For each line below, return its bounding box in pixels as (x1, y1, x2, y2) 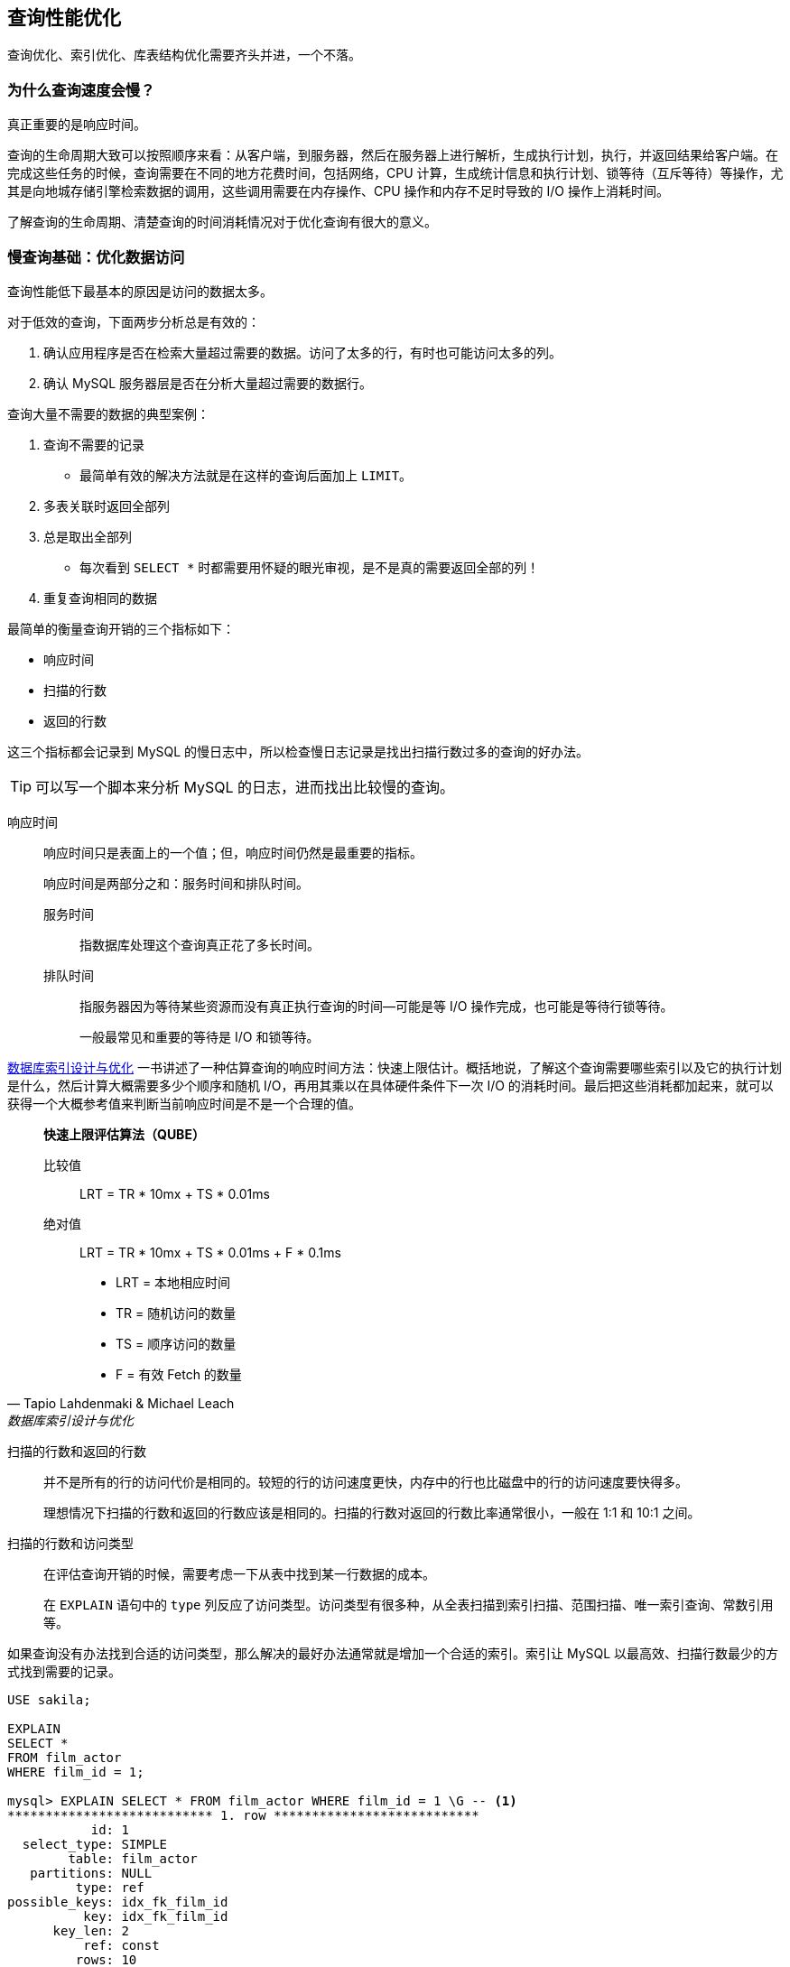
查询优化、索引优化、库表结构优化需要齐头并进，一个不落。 (7, 47, 361, 63)
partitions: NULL (30, 1865, 153, 1880)
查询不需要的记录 (43, 436, 144, 452)
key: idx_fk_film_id (83, 1908, 228, 1924)
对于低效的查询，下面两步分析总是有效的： (7, 313, 260, 329)
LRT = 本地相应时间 (116, 1274, 231, 1290)
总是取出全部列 (43, 528, 132, 544)
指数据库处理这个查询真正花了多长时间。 (79, 936, 320, 952)
